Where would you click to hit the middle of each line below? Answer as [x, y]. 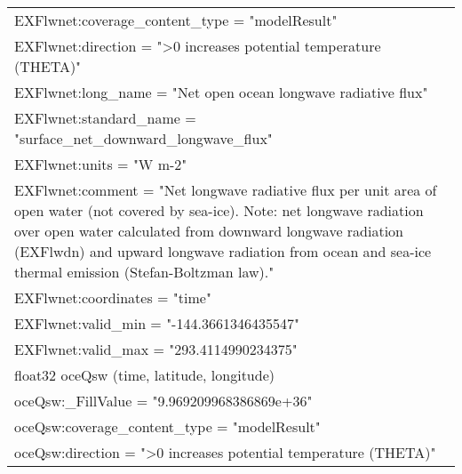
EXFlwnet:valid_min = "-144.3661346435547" [157, 323]
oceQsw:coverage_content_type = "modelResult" [167, 426]
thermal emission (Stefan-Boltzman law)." [144, 272]
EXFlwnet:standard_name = [105, 118]
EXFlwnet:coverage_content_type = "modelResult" [176, 20]
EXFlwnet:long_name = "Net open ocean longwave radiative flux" [221, 92]
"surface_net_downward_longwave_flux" [143, 138]
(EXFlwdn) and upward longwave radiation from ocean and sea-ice [223, 251]
